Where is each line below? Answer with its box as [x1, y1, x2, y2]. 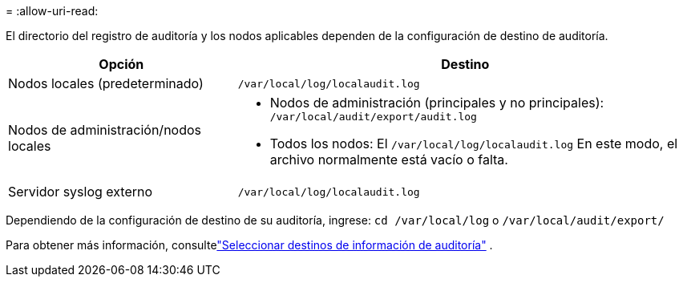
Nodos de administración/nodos [8, 121, 202, 138]
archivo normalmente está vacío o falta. [269, 152, 508, 168]
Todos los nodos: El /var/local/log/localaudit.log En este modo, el [269, 135, 678, 152]
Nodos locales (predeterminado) [8, 75, 204, 91]
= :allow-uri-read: [6, 4, 99, 18]
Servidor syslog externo [8, 184, 153, 200]
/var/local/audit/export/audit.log [269, 111, 477, 123]
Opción [99, 56, 144, 72]
